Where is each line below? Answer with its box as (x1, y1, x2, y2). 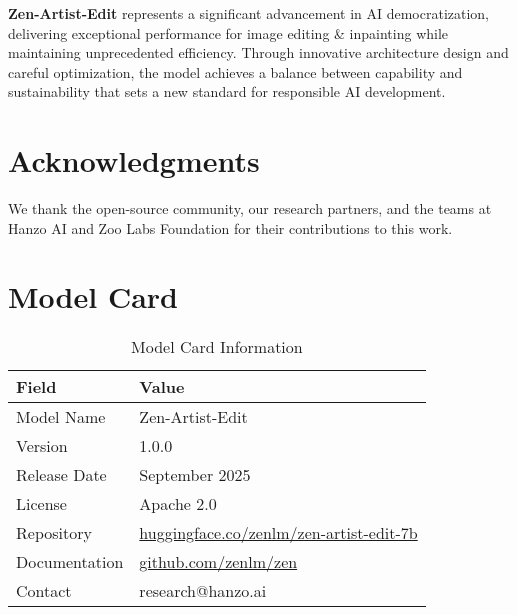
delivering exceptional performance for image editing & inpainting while (8, 22, 449, 43)
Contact (16, 579, 72, 603)
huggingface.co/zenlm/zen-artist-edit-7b (139, 521, 418, 545)
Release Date (16, 463, 107, 487)
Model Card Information (131, 335, 303, 359)
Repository (16, 521, 92, 545)
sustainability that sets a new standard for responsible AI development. (8, 81, 446, 102)
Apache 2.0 (139, 492, 217, 516)
